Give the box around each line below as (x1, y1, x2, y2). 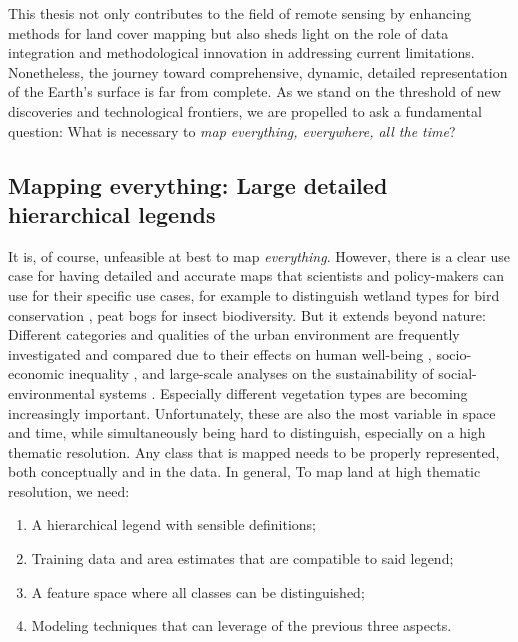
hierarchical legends (8, 198, 216, 229)
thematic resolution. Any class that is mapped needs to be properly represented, (8, 441, 500, 462)
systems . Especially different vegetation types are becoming (99, 382, 468, 403)
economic (8, 363, 64, 384)
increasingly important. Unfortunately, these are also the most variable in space (8, 402, 496, 423)
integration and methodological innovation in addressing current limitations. (8, 42, 475, 63)
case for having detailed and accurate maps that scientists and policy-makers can (8, 265, 504, 286)
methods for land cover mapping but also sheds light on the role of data (8, 22, 449, 43)
